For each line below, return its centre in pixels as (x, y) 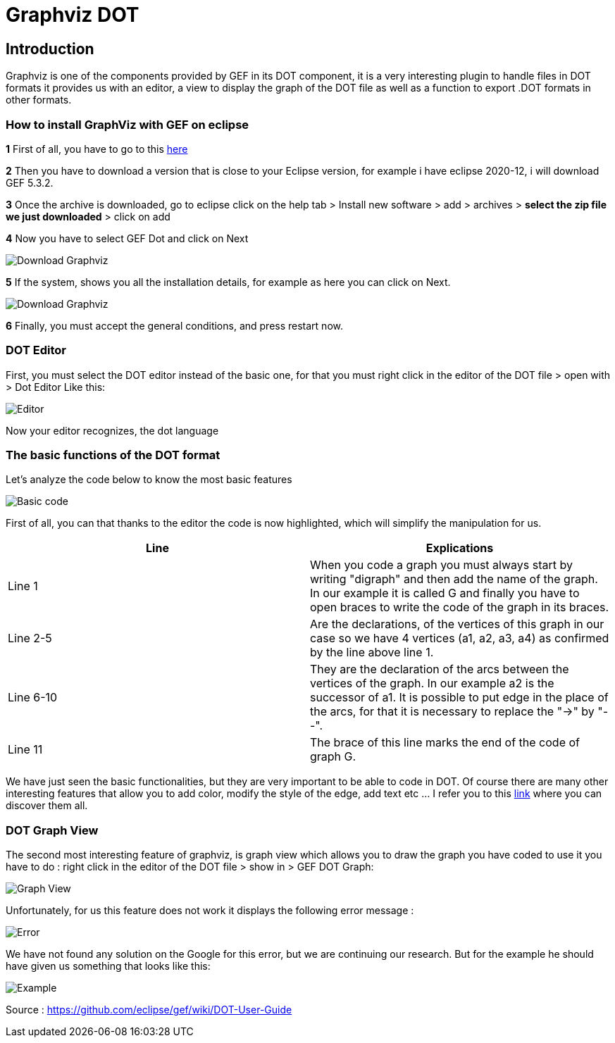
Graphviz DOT (73, 15)
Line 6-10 (33, 698)
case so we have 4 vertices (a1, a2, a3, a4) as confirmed (460, 638)
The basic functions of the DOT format (113, 455)
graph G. (333, 757)
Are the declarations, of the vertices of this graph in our (457, 624)
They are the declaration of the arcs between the (440, 669)
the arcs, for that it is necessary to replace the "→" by (452, 712)
